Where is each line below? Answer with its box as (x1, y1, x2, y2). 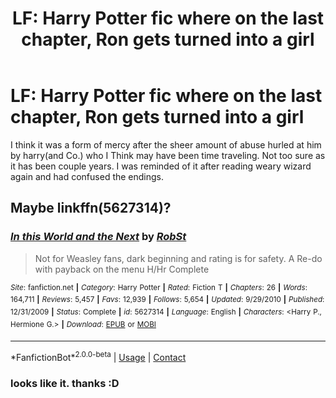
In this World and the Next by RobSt (10, 230, 187, 244)
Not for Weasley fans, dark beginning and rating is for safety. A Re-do (34, 252, 323, 264)
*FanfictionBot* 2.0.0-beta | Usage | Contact (10, 350, 187, 363)
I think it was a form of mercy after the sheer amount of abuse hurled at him (10, 138, 322, 151)
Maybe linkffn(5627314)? (10, 200, 172, 217)
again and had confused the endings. (10, 170, 165, 182)
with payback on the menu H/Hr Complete (34, 263, 210, 275)
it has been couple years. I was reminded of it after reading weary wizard (10, 160, 312, 172)
